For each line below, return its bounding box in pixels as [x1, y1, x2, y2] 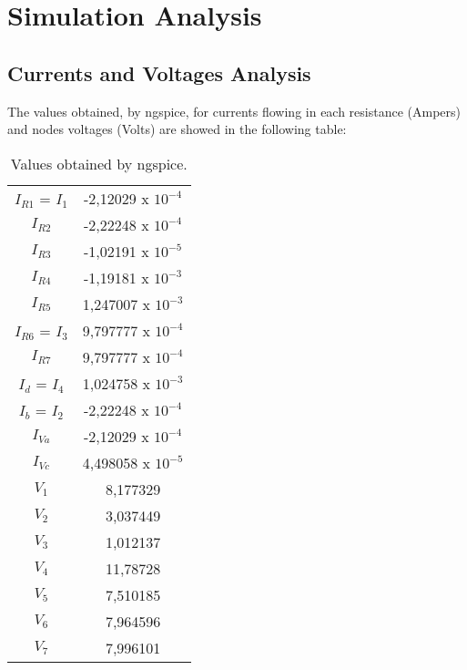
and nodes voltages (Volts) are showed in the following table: [7, 119, 347, 139]
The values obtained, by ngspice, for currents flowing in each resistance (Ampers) [7, 101, 462, 120]
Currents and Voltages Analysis [7, 58, 311, 87]
